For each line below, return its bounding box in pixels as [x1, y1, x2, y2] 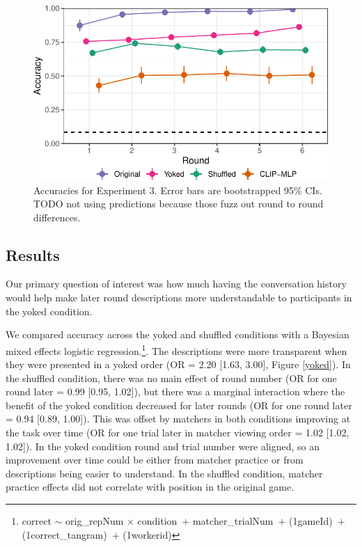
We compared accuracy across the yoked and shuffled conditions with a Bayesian [6, 327, 349, 342]
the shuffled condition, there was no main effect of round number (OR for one [6, 370, 337, 385]
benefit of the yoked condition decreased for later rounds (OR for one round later [6, 397, 352, 412]
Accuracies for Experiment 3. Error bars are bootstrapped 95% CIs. [33, 182, 322, 197]
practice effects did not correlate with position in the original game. [6, 479, 294, 494]
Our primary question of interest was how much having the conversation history [6, 276, 347, 291]
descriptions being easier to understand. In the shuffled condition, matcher [6, 466, 323, 480]
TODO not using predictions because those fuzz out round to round [33, 196, 324, 211]
